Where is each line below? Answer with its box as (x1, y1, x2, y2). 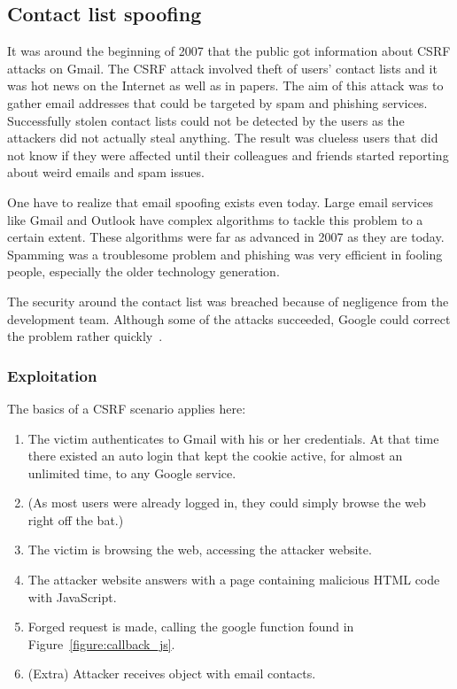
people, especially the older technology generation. (7, 262, 280, 281)
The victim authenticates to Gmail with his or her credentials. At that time (27, 429, 439, 447)
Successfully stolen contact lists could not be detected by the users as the (7, 111, 405, 129)
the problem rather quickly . (7, 327, 163, 345)
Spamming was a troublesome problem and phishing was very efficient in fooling (7, 244, 443, 263)
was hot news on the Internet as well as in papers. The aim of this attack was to (7, 76, 444, 95)
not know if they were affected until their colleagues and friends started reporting (7, 145, 449, 164)
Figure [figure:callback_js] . (27, 634, 175, 653)
